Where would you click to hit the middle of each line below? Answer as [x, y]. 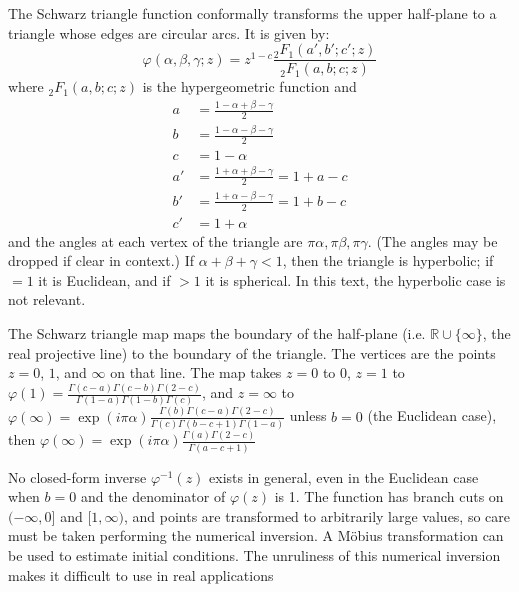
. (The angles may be [432, 240]
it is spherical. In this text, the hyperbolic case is [355, 279]
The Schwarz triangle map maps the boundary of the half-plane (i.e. [217, 332]
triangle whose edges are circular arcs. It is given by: [169, 32]
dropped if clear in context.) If [101, 260]
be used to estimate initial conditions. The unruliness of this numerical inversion [254, 555]
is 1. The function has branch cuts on [389, 496]
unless [308, 415]
